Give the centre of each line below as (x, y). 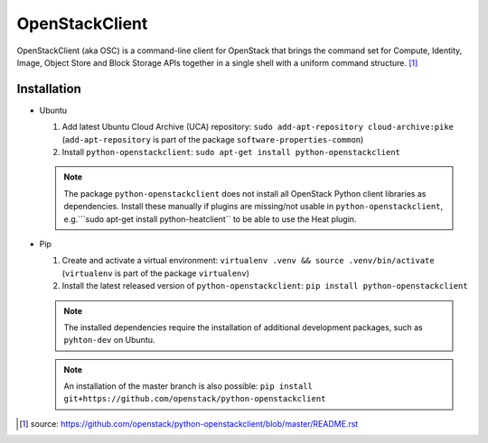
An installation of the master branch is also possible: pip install (188, 386)
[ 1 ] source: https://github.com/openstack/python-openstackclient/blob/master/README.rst (189, 423)
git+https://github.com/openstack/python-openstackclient (195, 399)
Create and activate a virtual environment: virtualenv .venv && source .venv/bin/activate (248, 261)
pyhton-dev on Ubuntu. (109, 340)
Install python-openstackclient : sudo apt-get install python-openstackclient (231, 152)
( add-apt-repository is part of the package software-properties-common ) (213, 139)
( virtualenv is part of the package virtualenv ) (156, 273)
